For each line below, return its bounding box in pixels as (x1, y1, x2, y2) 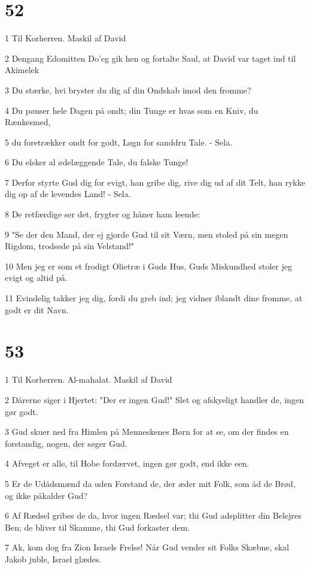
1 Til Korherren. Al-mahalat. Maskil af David (5, 373, 172, 386)
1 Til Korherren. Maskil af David (5, 32, 126, 44)
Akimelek (5, 63, 39, 76)
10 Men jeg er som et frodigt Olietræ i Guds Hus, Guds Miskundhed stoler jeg (5, 259, 292, 272)
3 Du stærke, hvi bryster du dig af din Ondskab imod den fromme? (5, 83, 251, 96)
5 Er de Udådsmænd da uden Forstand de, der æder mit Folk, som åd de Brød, (5, 477, 296, 489)
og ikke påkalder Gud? (5, 489, 88, 501)
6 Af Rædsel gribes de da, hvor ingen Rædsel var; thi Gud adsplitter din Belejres (5, 509, 302, 522)
